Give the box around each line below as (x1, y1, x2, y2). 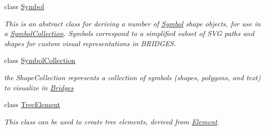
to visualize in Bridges (4, 82, 74, 92)
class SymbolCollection (4, 55, 76, 66)
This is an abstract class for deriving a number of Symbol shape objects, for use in (4, 18, 261, 28)
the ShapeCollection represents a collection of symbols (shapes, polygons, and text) (4, 72, 261, 82)
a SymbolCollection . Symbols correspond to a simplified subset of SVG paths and (4, 28, 254, 39)
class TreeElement (4, 99, 61, 110)
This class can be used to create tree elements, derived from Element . (4, 116, 220, 126)
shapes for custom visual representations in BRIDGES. (4, 38, 176, 48)
